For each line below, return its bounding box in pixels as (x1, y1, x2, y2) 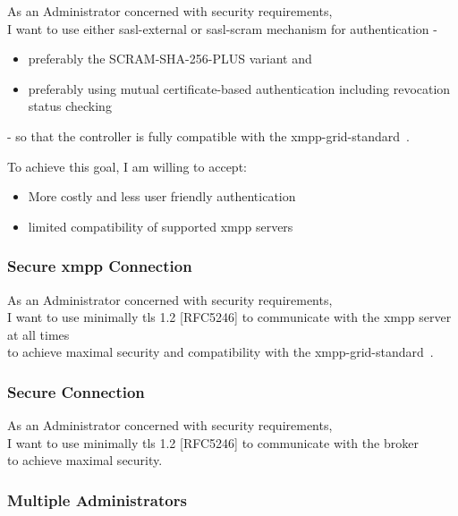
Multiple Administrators (7, 488, 187, 511)
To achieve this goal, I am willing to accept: (7, 156, 247, 175)
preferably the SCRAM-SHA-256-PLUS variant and (28, 49, 312, 68)
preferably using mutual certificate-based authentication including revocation (28, 79, 451, 97)
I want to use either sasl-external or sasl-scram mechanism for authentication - (7, 19, 437, 38)
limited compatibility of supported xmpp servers (28, 216, 293, 235)
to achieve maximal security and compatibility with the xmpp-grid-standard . (7, 343, 434, 361)
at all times (7, 325, 70, 343)
